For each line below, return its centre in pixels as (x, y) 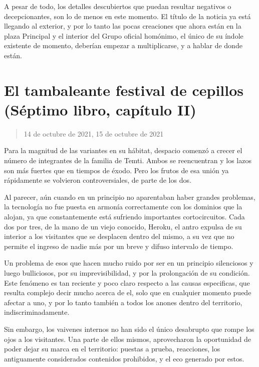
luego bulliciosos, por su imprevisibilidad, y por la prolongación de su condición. (127, 273)
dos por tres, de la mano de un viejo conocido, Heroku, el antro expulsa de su (123, 226)
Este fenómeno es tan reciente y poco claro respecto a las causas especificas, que (127, 282)
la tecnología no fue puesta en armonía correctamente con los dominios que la (123, 207)
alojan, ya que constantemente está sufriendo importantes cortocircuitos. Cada (124, 217)
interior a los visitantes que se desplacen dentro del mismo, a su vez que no (119, 236)
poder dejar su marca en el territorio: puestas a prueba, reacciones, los (112, 349)
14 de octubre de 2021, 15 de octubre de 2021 (94, 133)
